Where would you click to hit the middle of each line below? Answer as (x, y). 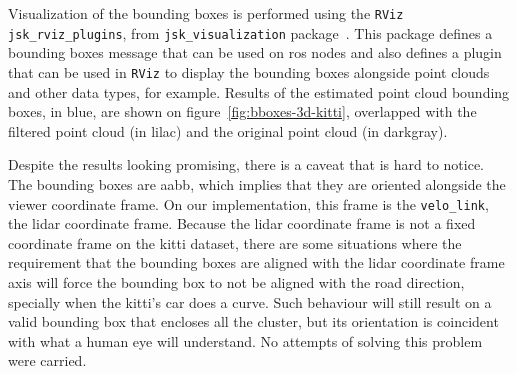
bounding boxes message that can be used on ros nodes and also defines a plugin (255, 52)
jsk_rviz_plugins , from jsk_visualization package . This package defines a (250, 32)
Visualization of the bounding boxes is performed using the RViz (206, 13)
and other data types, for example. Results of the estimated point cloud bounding (259, 91)
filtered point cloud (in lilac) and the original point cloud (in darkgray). (228, 130)
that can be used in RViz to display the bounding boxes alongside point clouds (249, 71)
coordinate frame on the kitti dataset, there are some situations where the (235, 242)
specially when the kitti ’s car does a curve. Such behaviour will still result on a (250, 301)
